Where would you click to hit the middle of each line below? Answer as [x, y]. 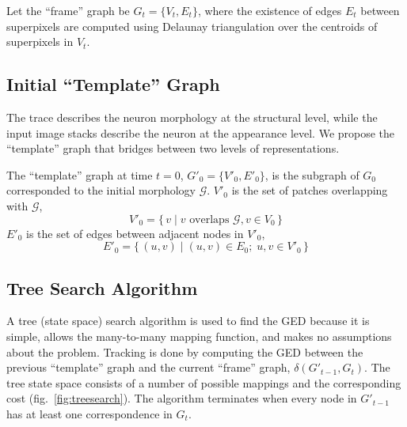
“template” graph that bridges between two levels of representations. [173, 148]
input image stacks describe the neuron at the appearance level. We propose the [201, 132]
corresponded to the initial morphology [101, 190]
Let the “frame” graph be [68, 10]
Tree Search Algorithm [102, 287]
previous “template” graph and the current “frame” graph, [148, 367]
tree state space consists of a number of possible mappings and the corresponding [204, 382]
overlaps [209, 219]
